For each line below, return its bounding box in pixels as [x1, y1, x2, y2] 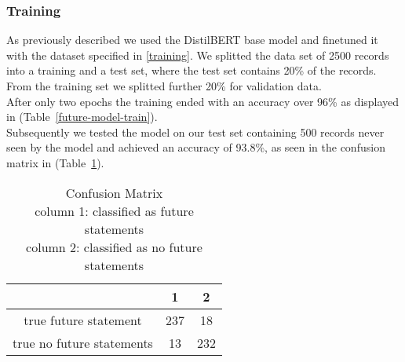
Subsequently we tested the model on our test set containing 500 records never [6, 123, 385, 140]
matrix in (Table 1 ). [6, 154, 104, 170]
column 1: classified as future [35, 201, 194, 220]
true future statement [24, 310, 142, 329]
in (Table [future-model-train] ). [6, 108, 158, 125]
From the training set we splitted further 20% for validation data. [6, 78, 322, 93]
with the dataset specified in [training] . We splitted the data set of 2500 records [6, 46, 389, 63]
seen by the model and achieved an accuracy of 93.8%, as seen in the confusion [6, 139, 385, 155]
